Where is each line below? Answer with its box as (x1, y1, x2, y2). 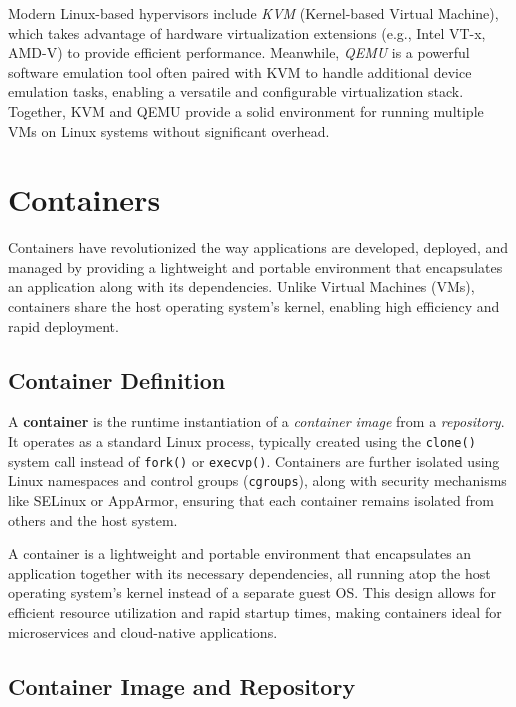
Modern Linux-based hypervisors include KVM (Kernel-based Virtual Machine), (8, 3, 499, 23)
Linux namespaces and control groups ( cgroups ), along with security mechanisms (8, 470, 507, 491)
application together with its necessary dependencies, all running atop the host (8, 562, 491, 583)
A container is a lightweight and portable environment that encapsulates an (8, 543, 472, 564)
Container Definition (8, 364, 226, 395)
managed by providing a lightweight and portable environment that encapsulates (8, 256, 503, 277)
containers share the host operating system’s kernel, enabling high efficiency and (8, 296, 500, 317)
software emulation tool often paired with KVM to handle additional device (8, 61, 472, 82)
